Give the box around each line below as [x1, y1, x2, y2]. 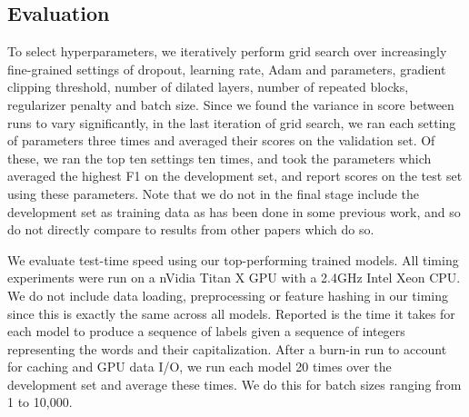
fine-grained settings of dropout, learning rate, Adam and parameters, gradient [7, 59, 446, 78]
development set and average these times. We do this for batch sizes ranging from [7, 374, 462, 393]
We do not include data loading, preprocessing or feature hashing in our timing [7, 285, 449, 304]
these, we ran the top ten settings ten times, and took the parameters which [7, 148, 432, 167]
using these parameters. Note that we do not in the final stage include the [7, 184, 420, 203]
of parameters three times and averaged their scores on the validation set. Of [7, 131, 435, 150]
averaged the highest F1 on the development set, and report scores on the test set [7, 166, 463, 185]
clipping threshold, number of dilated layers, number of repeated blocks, [7, 77, 409, 96]
